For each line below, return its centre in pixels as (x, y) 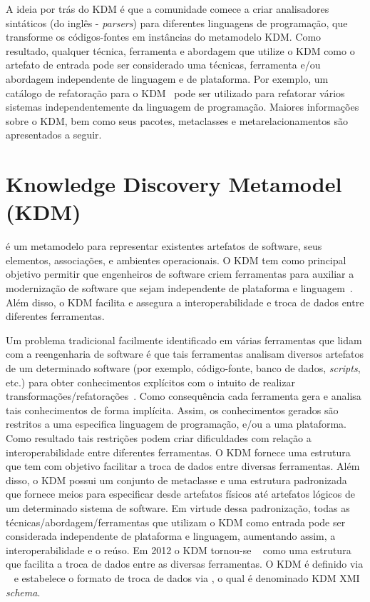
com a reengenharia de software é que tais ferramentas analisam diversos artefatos (185, 354)
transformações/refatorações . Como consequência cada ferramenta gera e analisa (184, 396)
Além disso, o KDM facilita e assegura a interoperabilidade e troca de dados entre (185, 302)
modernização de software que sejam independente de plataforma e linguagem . (179, 288)
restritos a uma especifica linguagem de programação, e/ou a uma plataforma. (176, 424)
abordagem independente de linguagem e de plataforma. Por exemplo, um (167, 78)
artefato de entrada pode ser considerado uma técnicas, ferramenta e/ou (163, 65)
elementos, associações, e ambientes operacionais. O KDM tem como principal (176, 260)
